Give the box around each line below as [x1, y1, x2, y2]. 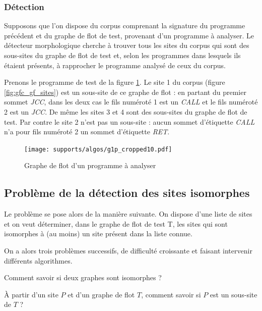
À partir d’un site [4, 289, 58, 299]
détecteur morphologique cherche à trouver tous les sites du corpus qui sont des [4, 40, 249, 50]
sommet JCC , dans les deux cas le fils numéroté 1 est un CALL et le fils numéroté [4, 96, 258, 107]
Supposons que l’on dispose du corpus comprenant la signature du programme [4, 20, 245, 31]
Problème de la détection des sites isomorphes [4, 185, 250, 200]
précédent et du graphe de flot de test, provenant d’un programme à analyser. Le [4, 30, 254, 40]
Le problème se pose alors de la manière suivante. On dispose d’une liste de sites [4, 209, 252, 219]
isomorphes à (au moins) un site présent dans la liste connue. [4, 228, 192, 239]
